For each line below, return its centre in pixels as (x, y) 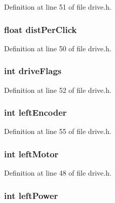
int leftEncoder (35, 112)
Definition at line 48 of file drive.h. (58, 173)
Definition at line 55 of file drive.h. (58, 131)
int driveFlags (33, 71)
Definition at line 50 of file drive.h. (58, 48)
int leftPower (31, 195)
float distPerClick (41, 29)
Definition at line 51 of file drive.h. (58, 7)
